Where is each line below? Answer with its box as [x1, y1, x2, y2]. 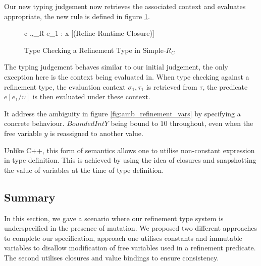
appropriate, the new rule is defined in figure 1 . [4, 11, 150, 21]
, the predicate [202, 81, 248, 92]
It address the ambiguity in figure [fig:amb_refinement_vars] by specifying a [4, 108, 241, 118]
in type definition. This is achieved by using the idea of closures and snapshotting [4, 155, 256, 165]
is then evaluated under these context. [32, 91, 150, 102]
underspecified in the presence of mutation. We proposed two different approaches [4, 223, 257, 233]
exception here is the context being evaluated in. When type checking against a [4, 71, 249, 82]
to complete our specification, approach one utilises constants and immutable [4, 232, 242, 243]
